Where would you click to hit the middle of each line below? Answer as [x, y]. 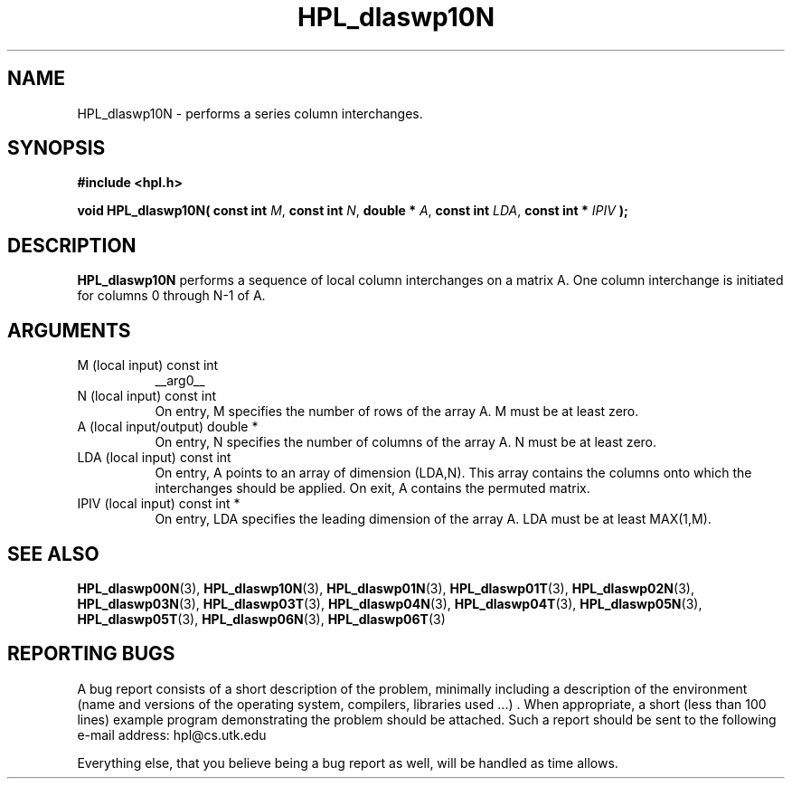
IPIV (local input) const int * [159, 504]
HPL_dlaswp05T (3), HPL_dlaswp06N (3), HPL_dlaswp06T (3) [261, 619]
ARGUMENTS [69, 330]
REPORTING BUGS [91, 654]
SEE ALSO [53, 554]
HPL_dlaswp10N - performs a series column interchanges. [250, 113]
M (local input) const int [148, 365]
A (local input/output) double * [168, 427]
